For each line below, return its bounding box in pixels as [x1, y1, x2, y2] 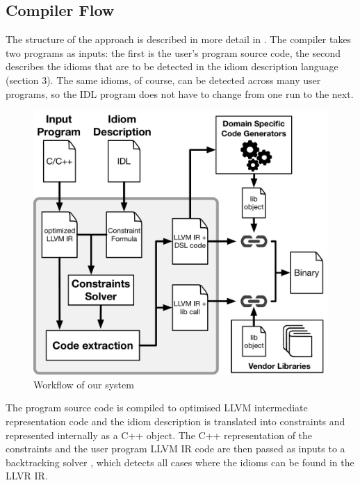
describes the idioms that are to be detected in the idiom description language [6, 59, 338, 74]
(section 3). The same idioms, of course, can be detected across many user [6, 72, 321, 87]
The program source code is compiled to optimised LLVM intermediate [6, 400, 308, 415]
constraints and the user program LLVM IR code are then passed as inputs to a [6, 441, 345, 456]
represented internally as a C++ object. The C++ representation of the [6, 427, 313, 442]
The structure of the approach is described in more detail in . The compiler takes [6, 32, 352, 47]
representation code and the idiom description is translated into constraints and [6, 414, 345, 429]
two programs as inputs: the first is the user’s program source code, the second [6, 45, 341, 60]
